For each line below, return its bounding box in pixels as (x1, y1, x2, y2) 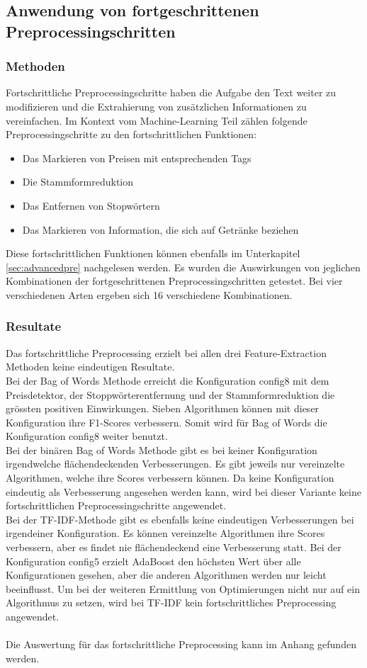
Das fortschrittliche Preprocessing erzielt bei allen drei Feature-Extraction (6, 345, 327, 360)
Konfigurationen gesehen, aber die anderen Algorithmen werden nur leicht (6, 567, 327, 582)
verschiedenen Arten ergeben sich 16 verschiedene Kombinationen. (6, 287, 293, 302)
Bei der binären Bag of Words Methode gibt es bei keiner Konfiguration (6, 442, 317, 457)
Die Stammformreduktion (22, 174, 134, 189)
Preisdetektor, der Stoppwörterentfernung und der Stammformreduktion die (6, 387, 335, 402)
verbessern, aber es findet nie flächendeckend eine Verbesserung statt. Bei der (6, 540, 341, 555)
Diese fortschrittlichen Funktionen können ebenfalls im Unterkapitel (6, 246, 300, 261)
